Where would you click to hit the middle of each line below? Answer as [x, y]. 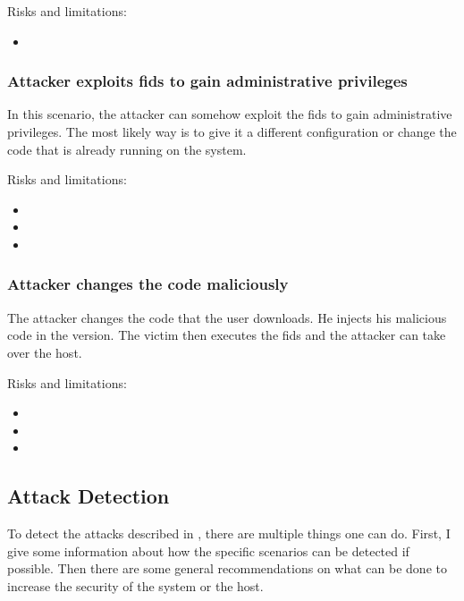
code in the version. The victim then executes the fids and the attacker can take [227, 335]
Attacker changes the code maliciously [148, 284]
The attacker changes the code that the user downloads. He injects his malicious [227, 317]
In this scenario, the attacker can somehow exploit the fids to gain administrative [230, 114]
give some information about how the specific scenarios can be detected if [208, 550]
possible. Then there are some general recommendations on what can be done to [227, 568]
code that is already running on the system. [127, 149]
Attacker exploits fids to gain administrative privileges [207, 81]
